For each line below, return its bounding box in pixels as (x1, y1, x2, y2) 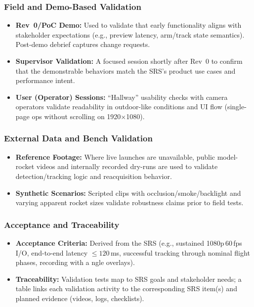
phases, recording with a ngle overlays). (15, 257, 135, 267)
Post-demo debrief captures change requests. (15, 39, 150, 49)
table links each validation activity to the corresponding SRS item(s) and (15, 283, 237, 294)
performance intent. (15, 75, 75, 86)
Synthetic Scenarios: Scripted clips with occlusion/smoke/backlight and (15, 187, 241, 198)
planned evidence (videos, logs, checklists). (15, 293, 144, 303)
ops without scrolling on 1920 (32, 111, 121, 121)
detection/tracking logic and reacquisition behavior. (15, 171, 172, 181)
